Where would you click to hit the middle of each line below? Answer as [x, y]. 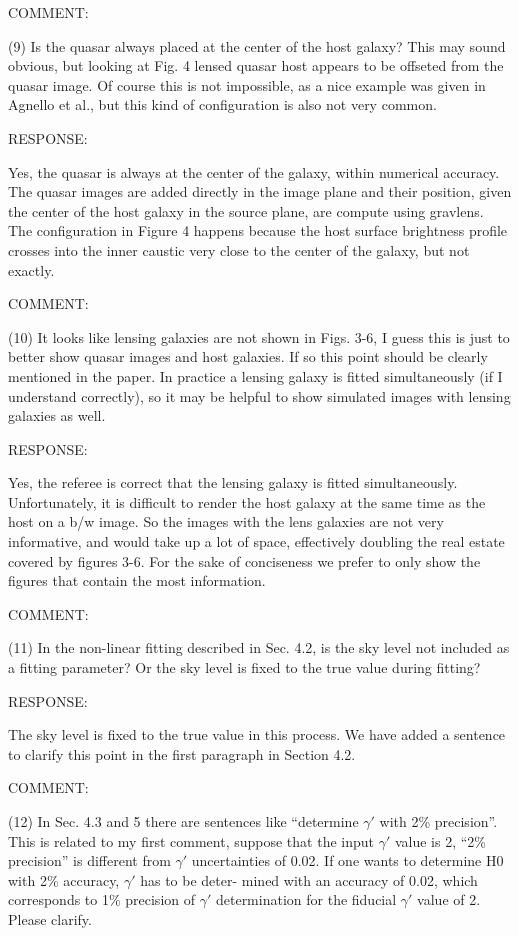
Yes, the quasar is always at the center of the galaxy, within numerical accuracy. [254, 171]
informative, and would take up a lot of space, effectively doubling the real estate [256, 541]
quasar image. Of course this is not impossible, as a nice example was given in [247, 84]
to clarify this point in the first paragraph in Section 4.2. [182, 753]
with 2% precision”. [438, 821]
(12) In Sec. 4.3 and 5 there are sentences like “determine [183, 821]
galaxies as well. [57, 415]
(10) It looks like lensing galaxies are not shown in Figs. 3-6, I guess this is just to [259, 336]
